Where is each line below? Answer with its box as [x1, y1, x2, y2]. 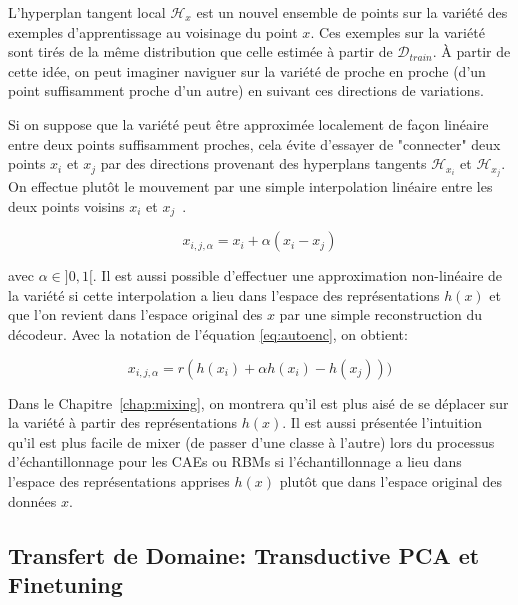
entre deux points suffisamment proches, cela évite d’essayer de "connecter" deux [8, 133, 501, 154]
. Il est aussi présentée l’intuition [282, 412, 483, 433]
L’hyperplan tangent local [8, 2, 166, 22]
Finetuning [8, 569, 123, 600]
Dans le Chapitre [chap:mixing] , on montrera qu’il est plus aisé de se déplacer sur [8, 392, 509, 413]
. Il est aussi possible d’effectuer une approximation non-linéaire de [92, 265, 503, 286]
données [8, 490, 57, 511]
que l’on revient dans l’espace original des [8, 304, 263, 325]
